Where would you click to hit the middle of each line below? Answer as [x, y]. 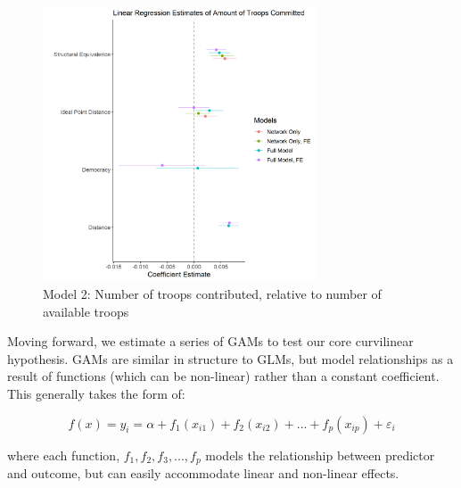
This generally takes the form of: [96, 393]
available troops [86, 311]
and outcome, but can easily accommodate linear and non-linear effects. [203, 473]
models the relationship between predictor [320, 455]
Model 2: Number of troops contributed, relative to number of [212, 293]
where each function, [64, 455]
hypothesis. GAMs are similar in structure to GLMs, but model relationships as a [230, 358]
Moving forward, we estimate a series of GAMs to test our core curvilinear [210, 341]
